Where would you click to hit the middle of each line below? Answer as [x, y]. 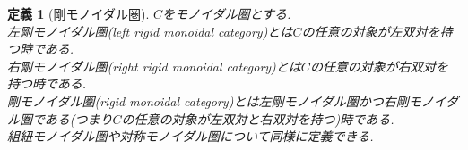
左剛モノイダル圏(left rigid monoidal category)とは [150, 31]
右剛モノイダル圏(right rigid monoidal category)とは [154, 66]
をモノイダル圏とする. [227, 13]
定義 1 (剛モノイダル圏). [78, 13]
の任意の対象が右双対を [379, 66]
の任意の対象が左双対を [371, 31]
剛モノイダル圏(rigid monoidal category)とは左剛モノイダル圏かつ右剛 [208, 100]
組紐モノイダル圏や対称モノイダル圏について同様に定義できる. [191, 136]
